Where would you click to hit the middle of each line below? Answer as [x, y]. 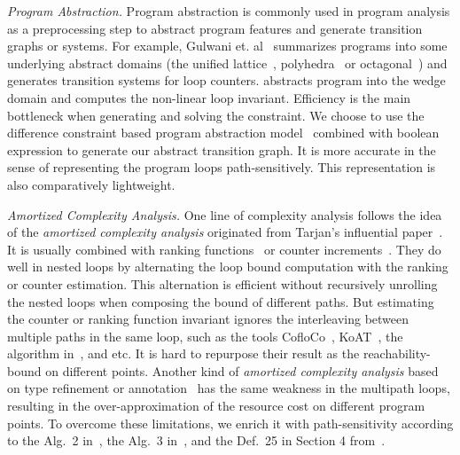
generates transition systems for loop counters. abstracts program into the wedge [226, 80]
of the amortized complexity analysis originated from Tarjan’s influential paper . [225, 232]
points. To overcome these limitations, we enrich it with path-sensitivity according [230, 423]
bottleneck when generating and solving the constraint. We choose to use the [216, 115]
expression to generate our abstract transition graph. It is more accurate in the [222, 149]
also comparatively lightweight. [91, 184]
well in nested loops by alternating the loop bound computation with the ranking [228, 267]
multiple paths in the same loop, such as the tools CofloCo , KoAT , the [205, 336]
